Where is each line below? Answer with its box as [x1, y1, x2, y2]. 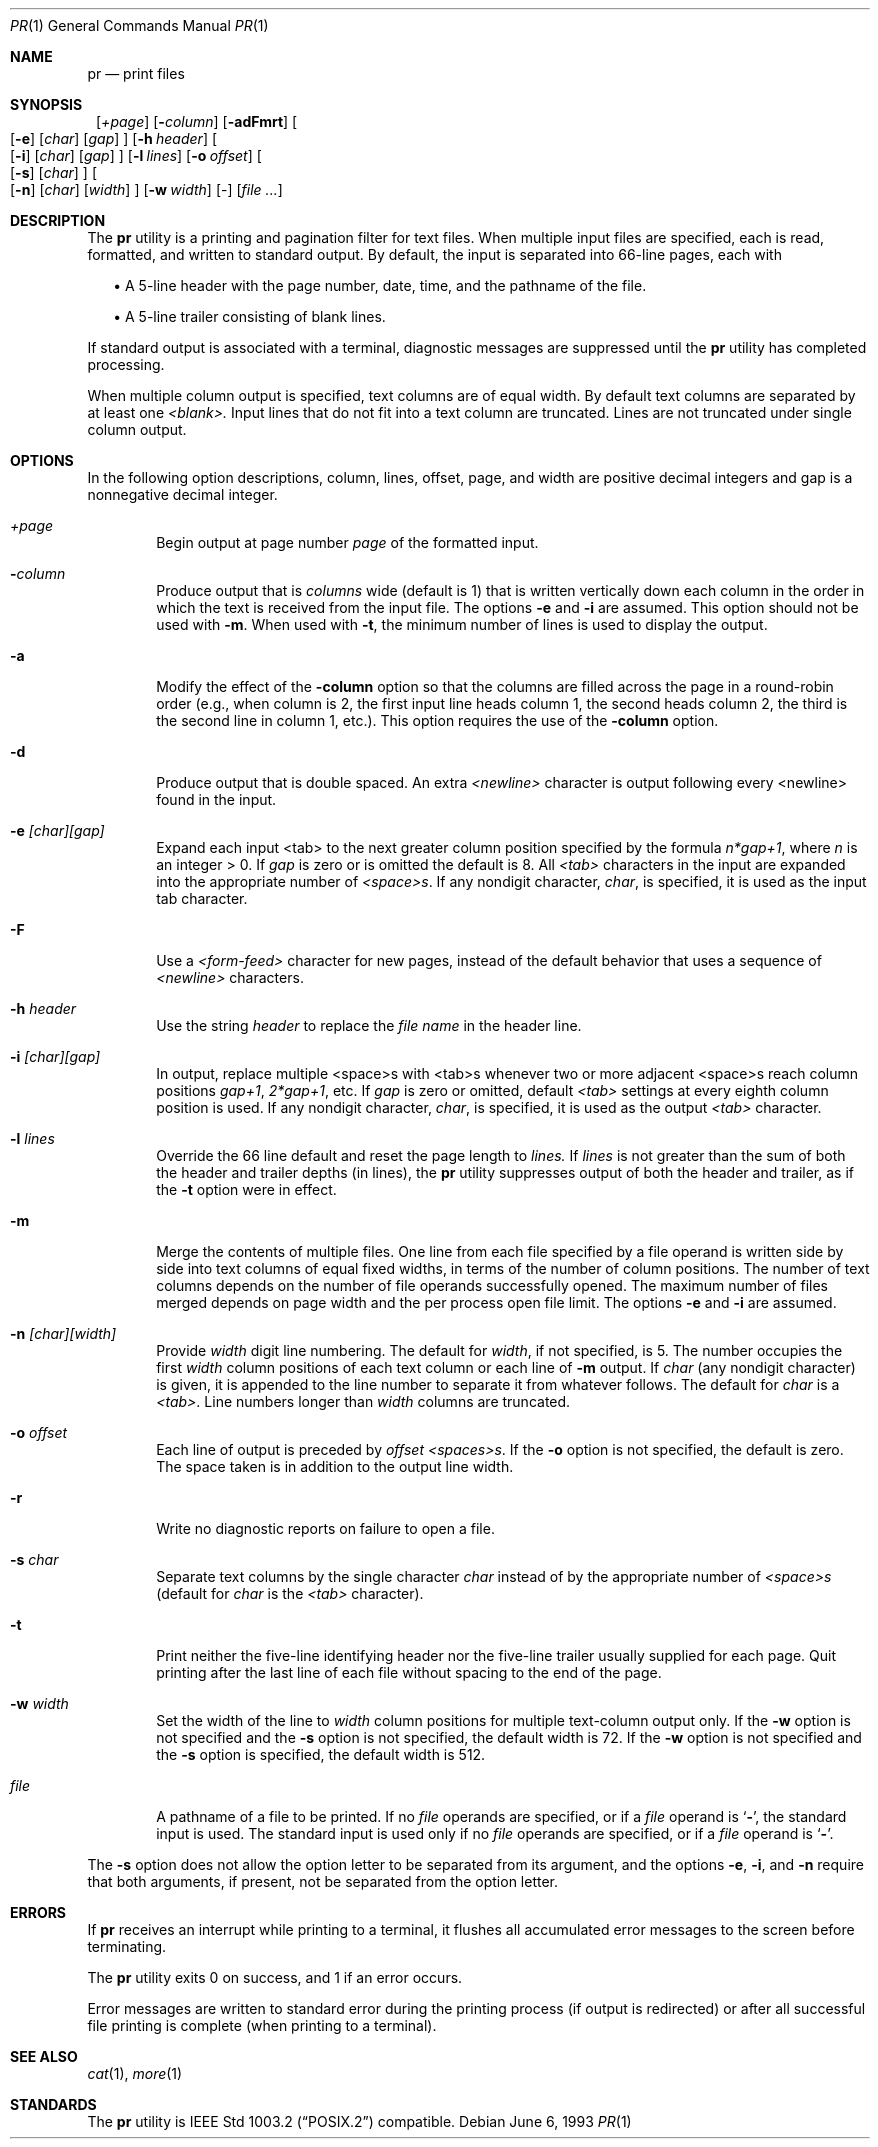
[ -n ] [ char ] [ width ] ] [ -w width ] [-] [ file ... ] [10, 181, 283, 198]
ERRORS [10, 1904, 67, 1921]
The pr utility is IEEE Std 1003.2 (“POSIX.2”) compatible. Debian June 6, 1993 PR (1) [87, 2113, 632, 2130]
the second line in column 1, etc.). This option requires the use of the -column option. [156, 712, 719, 729]
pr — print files [87, 65, 185, 82]
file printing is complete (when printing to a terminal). [87, 2017, 437, 2034]
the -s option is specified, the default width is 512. [156, 1746, 486, 1763]
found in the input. [156, 791, 277, 808]
